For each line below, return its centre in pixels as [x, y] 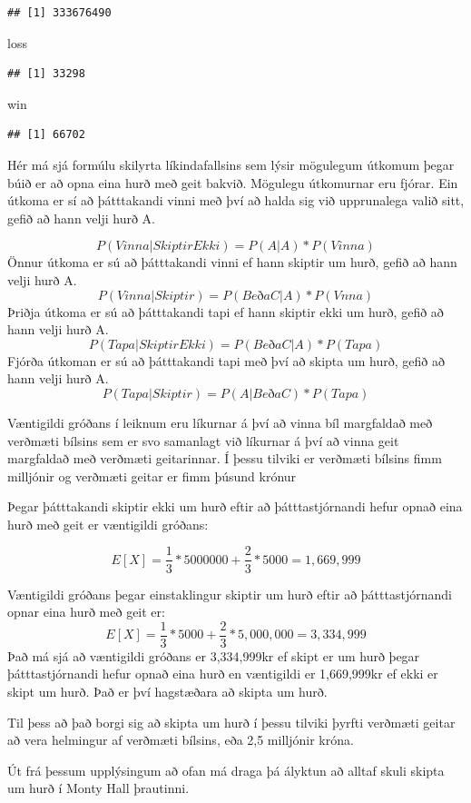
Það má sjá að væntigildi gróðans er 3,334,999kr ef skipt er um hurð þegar [214, 655]
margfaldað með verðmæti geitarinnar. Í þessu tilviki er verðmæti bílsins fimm [225, 458]
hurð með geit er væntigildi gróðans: [108, 524]
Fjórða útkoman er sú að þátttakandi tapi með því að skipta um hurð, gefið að [226, 360]
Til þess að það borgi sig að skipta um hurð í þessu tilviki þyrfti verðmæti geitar [231, 722]
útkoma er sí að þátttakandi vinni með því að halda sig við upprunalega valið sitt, [236, 200]
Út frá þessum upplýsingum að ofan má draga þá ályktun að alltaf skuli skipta [226, 770]
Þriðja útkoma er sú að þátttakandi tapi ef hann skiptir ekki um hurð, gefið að [226, 311]
